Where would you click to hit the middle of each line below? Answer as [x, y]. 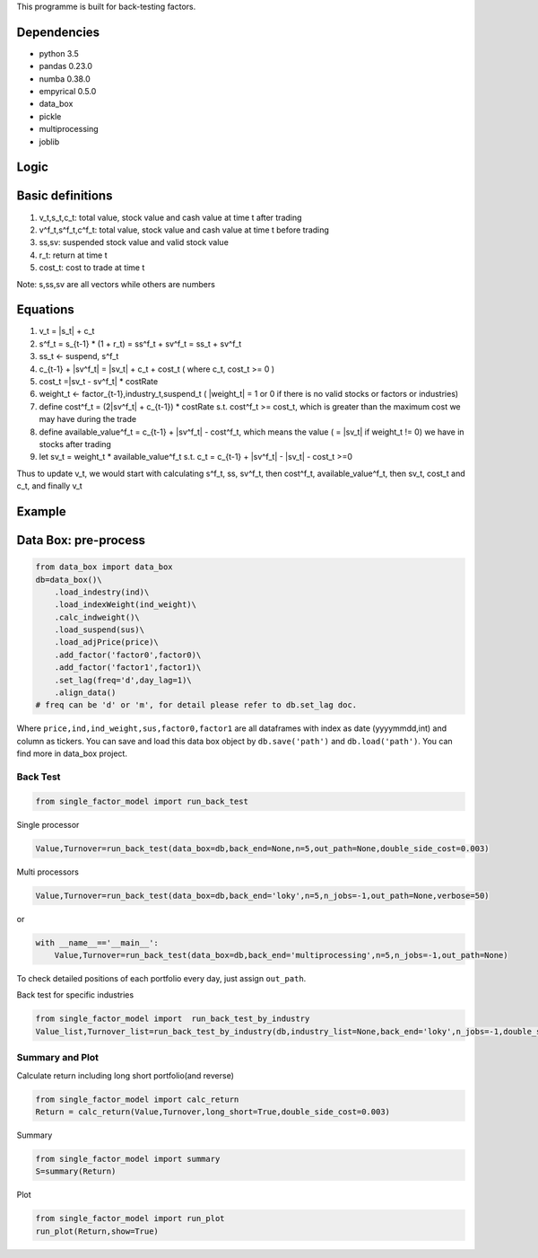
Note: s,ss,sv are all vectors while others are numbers [116, 284]
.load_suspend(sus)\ [100, 630]
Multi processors [48, 872]
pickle [50, 116]
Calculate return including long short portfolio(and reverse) [126, 1075]
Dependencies [58, 32]
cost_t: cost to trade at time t [92, 268]
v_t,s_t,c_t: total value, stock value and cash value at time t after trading [170, 217]
